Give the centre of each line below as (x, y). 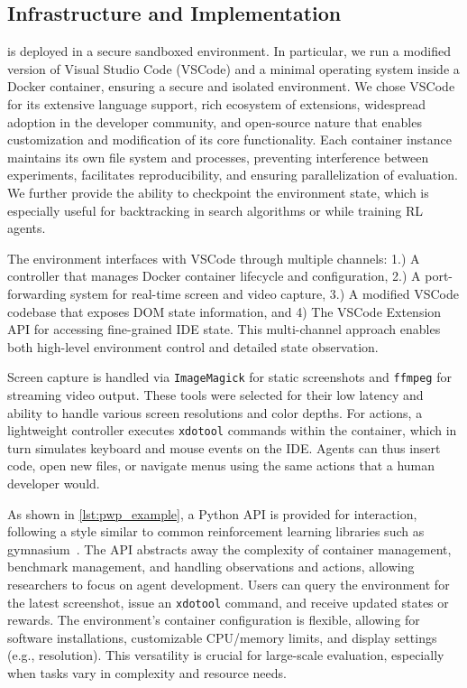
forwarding (37, 293)
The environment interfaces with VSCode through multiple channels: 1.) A (214, 258)
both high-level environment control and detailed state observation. (193, 346)
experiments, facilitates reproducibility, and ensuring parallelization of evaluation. (233, 175)
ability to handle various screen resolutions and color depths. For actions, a (215, 412)
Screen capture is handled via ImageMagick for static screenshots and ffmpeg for (229, 377)
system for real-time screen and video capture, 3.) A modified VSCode (265, 293)
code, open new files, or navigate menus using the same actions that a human (221, 465)
